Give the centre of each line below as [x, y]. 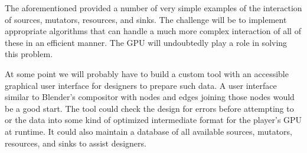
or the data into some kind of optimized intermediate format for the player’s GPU [153, 120]
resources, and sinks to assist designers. [76, 143]
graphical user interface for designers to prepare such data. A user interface [141, 85]
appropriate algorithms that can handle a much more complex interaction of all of [153, 31]
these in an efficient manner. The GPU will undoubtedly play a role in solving [146, 42]
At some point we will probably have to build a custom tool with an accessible [147, 73]
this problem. [29, 54]
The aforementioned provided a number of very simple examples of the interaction [153, 8]
